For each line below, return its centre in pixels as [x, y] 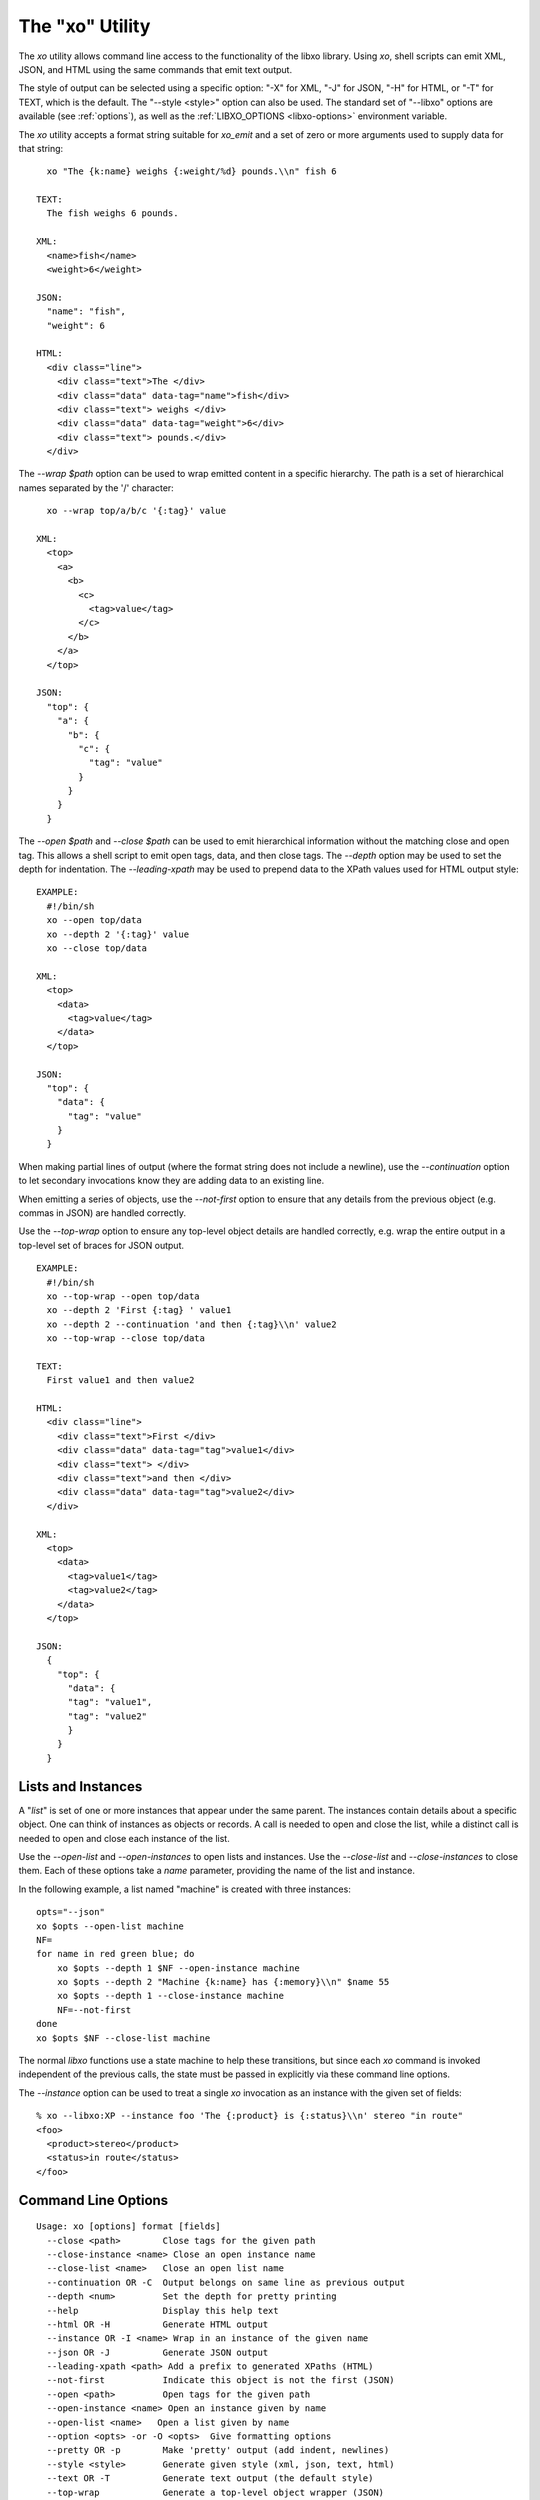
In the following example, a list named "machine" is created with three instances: [185, 1889]
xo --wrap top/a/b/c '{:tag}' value [136, 511]
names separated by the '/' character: [96, 487]
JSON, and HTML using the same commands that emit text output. [155, 69]
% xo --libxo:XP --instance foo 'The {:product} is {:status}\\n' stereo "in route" [250, 2116]
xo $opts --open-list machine [110, 1926]
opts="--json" [70, 1912]
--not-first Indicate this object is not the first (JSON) [220, 2380]
